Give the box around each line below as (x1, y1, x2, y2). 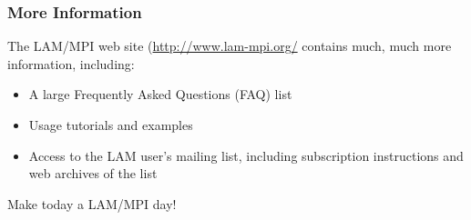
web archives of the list (28, 164, 158, 183)
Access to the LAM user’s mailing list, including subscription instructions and (28, 145, 464, 165)
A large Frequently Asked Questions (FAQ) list (28, 85, 292, 104)
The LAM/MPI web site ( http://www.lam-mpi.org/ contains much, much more (7, 36, 452, 55)
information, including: (7, 54, 135, 73)
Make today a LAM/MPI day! (7, 194, 177, 213)
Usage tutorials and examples (28, 115, 193, 134)
